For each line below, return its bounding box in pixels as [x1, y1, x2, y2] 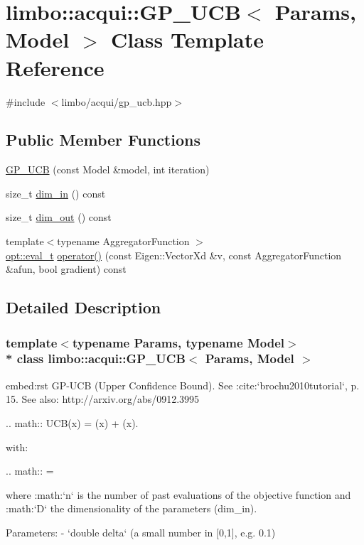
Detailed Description [6, 296, 161, 318]
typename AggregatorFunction [57, 234, 190, 249]
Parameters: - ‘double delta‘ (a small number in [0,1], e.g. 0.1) [6, 524, 276, 539]
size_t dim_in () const [6, 185, 106, 200]
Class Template [110, 25, 264, 54]
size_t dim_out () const [6, 210, 112, 225]
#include [6, 94, 45, 109]
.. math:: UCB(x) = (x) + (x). [6, 415, 139, 430]
